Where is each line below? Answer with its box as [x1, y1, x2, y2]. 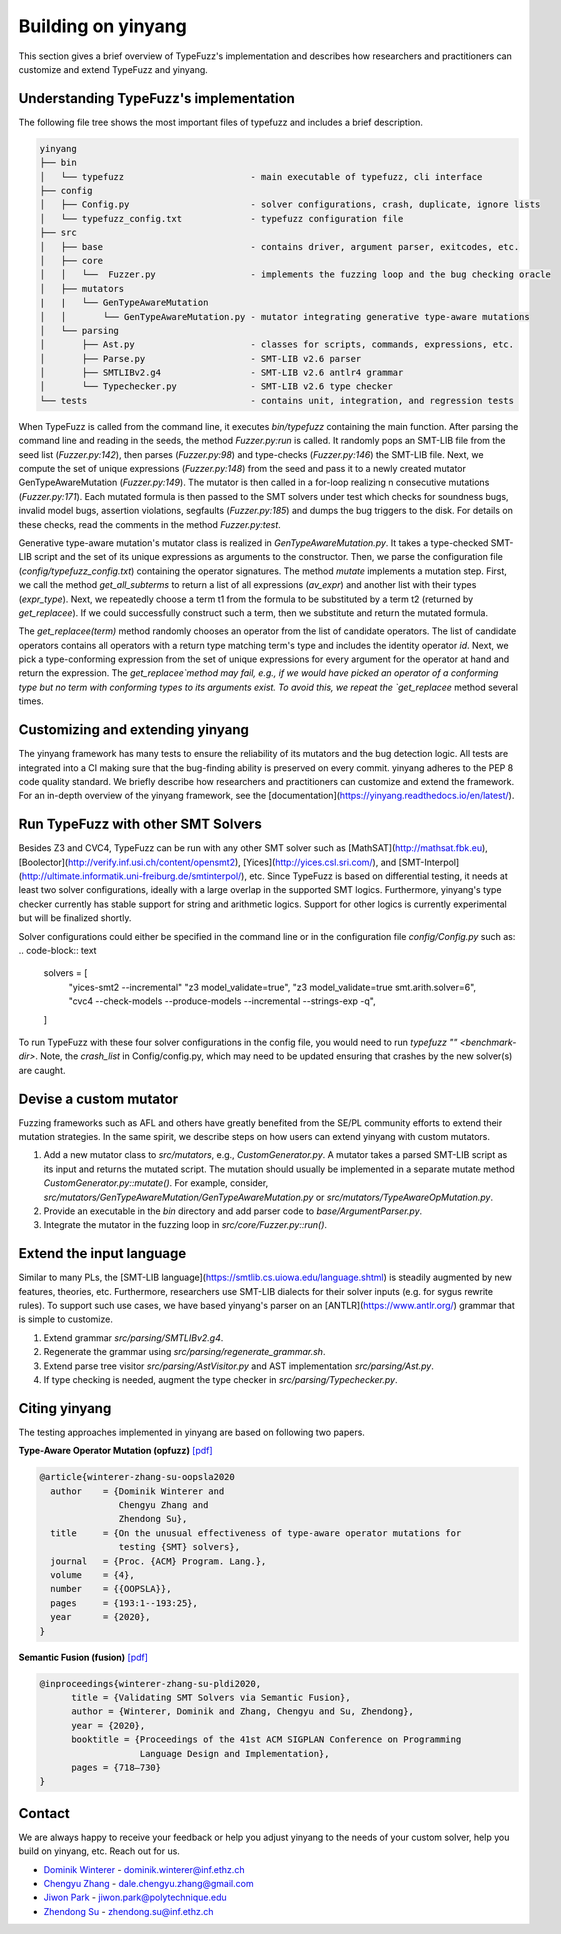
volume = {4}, [50, 1570, 135, 1581]
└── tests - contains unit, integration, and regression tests [39, 395, 515, 406]
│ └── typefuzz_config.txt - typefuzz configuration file [39, 213, 404, 224]
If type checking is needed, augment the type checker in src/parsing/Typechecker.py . [43, 1374, 398, 1385]
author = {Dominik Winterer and [50, 1485, 225, 1497]
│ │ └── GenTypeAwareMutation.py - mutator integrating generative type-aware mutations [39, 311, 530, 322]
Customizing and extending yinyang [18, 721, 250, 739]
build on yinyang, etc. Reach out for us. [18, 1845, 180, 1857]
